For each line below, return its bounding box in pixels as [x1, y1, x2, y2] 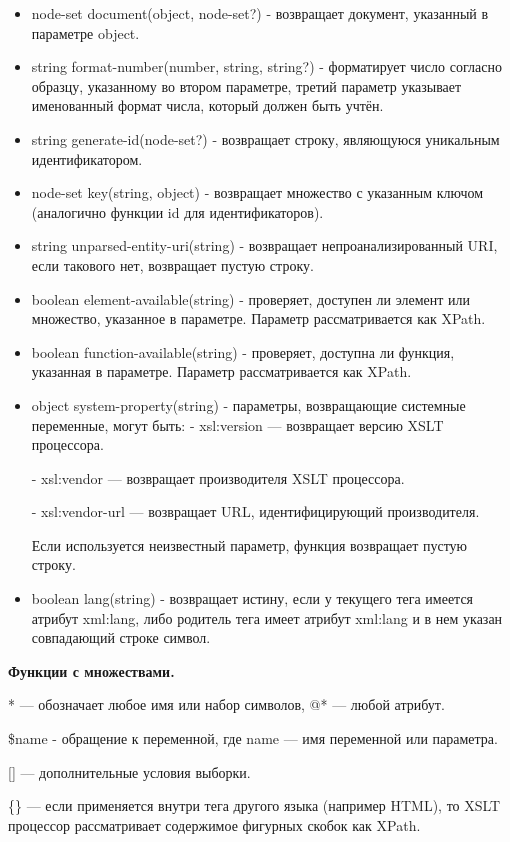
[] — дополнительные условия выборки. [8, 761, 251, 782]
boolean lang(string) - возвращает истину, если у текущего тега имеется [31, 588, 474, 609]
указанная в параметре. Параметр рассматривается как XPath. [31, 361, 412, 382]
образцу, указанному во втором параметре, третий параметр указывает [31, 75, 462, 96]
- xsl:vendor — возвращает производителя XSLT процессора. [31, 467, 405, 488]
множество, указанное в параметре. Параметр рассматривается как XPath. [31, 308, 486, 329]
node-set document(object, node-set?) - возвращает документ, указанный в [31, 3, 489, 23]
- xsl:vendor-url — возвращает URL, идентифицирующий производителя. [31, 501, 480, 522]
